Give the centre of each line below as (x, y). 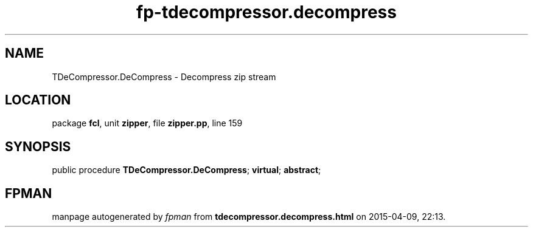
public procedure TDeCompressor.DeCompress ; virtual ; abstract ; (186, 170)
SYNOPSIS (38, 146)
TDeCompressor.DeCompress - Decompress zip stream (164, 77)
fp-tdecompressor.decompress (266, 12)
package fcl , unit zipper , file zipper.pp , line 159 (147, 123)
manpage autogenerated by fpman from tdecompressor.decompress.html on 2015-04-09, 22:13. (249, 217)
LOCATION (38, 100)
